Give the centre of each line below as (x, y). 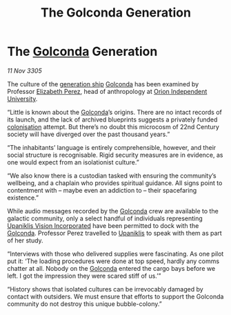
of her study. (25, 240)
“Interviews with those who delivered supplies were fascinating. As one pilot (115, 254)
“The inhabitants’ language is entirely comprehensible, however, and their (112, 147)
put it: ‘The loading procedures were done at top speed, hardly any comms (113, 261)
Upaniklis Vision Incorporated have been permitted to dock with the (103, 225)
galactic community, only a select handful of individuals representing (105, 218)
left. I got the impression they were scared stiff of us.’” (84, 276)
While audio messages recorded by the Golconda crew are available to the (113, 211)
